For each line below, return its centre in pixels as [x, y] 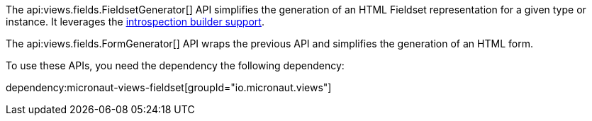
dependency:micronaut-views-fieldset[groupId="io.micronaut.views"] [169, 87]
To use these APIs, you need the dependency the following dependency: [175, 65]
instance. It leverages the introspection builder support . [135, 22]
